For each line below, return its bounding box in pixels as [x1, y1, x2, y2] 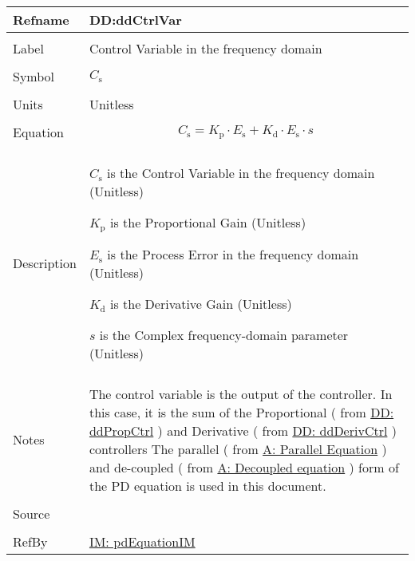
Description [13, 253, 77, 272]
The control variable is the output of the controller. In [89, 384, 393, 403]
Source [13, 504, 50, 523]
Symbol [13, 67, 55, 85]
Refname [13, 10, 69, 29]
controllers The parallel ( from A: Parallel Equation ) [89, 439, 387, 458]
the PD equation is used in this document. [89, 476, 326, 495]
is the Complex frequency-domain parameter [99, 325, 349, 344]
